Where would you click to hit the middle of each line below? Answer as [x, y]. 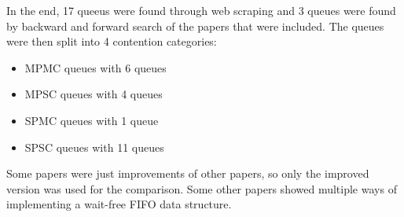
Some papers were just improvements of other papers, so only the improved [188, 173]
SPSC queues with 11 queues [94, 147]
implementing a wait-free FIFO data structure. [119, 204]
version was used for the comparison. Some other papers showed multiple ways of [202, 188]
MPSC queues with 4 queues [94, 94]
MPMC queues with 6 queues [95, 67]
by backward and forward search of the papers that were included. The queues [195, 26]
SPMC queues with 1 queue [92, 120]
